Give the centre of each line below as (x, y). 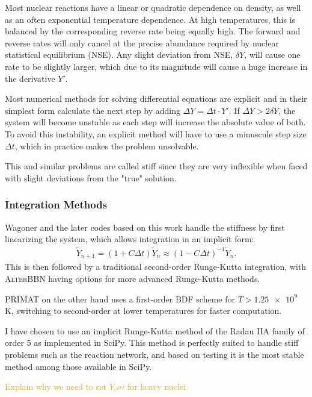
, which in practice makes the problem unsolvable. (107, 145)
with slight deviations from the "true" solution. (91, 177)
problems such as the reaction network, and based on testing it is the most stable (154, 354)
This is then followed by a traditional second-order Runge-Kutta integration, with (156, 267)
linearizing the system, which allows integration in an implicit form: (130, 239)
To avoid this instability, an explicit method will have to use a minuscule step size (156, 133)
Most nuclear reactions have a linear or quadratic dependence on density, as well (153, 7)
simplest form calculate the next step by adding (93, 110)
